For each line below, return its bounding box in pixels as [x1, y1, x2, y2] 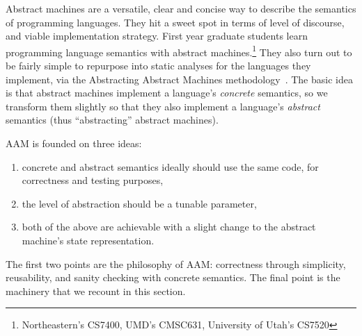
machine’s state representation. [22, 233, 155, 247]
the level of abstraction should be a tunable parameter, [22, 196, 257, 210]
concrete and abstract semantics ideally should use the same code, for [22, 159, 319, 174]
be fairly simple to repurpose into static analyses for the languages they [6, 58, 311, 73]
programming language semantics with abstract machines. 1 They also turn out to [6, 42, 352, 59]
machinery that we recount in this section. [6, 283, 186, 298]
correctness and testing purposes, [22, 173, 164, 187]
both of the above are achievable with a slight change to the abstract [22, 219, 316, 234]
